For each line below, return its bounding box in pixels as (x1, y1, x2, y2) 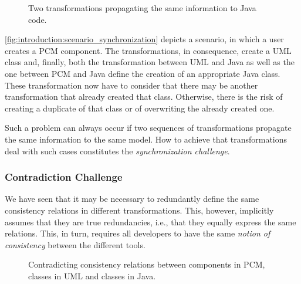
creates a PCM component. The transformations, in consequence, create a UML (5, 44, 292, 56)
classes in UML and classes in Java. (28, 269, 156, 282)
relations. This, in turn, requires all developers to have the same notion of (5, 227, 270, 239)
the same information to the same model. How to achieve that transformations (5, 133, 288, 145)
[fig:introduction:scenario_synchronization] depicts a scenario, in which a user (5, 33, 284, 45)
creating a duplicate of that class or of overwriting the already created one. (5, 102, 275, 114)
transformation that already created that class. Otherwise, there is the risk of (5, 90, 283, 103)
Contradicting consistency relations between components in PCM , (28, 258, 265, 271)
